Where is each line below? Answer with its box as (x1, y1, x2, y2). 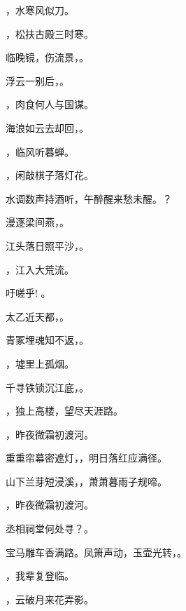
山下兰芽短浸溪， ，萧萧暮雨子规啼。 (6, 474, 167, 488)
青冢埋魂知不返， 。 (6, 333, 89, 347)
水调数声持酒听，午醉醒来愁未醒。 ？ (6, 191, 172, 206)
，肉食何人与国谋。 (6, 97, 94, 112)
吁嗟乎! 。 (6, 286, 51, 300)
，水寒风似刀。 (6, 3, 74, 17)
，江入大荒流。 (6, 262, 74, 276)
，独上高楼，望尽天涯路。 (6, 403, 123, 418)
